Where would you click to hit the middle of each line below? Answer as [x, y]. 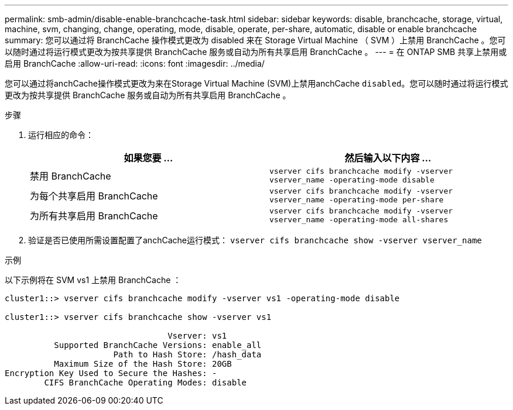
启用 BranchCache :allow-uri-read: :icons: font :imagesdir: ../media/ [135, 63]
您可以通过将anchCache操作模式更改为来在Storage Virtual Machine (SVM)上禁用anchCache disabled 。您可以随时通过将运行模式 [256, 83]
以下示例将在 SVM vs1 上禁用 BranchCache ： [93, 280]
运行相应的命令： [61, 135]
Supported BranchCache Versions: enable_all [158, 345]
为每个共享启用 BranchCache [94, 196]
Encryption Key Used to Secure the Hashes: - [111, 373]
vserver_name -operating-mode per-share [357, 200]
